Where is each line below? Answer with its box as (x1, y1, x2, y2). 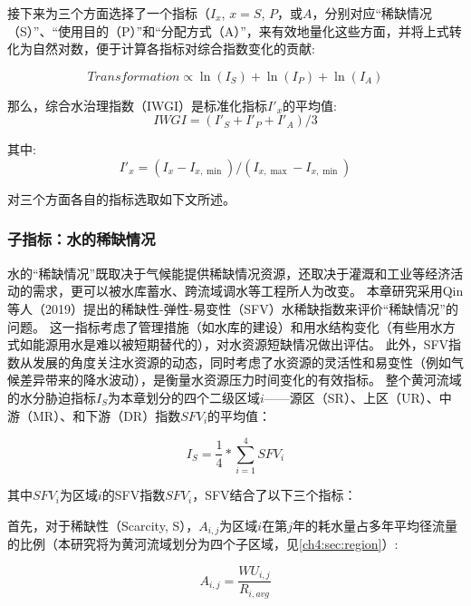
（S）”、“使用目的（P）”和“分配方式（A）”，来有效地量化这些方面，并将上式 (7, 21, 449, 40)
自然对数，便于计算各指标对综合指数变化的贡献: (32, 39, 315, 58)
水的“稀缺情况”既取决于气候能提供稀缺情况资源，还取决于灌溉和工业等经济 (7, 263, 451, 282)
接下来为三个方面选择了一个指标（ (7, 4, 210, 22)
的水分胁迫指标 (7, 387, 96, 406)
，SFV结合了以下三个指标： (192, 485, 357, 504)
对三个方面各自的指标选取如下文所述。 (7, 189, 235, 208)
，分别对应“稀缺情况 (312, 4, 433, 22)
